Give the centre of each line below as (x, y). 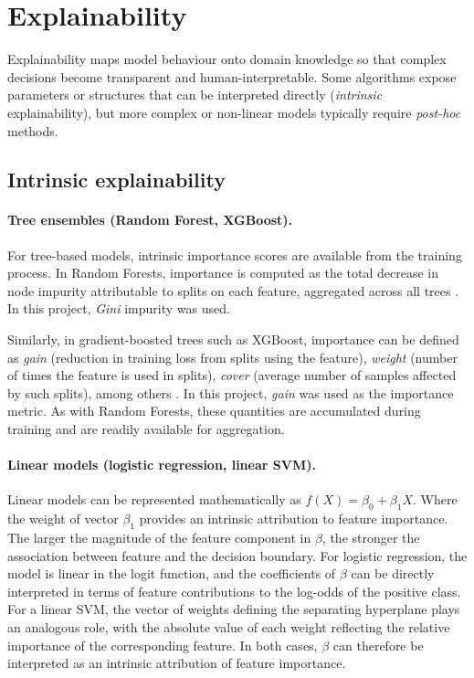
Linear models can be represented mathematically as (154, 499)
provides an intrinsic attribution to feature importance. (294, 519)
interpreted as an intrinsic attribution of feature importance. (177, 663)
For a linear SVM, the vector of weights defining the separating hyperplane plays (234, 609)
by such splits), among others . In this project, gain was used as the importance (231, 392)
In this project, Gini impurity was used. (119, 308)
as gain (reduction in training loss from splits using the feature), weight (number (232, 357)
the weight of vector (63, 519)
